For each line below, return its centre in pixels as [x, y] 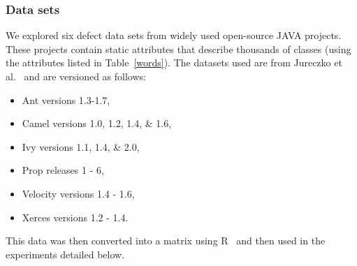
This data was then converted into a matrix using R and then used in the [166, 241]
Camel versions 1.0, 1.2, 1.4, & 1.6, [97, 123]
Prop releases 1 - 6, [63, 170]
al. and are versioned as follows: [76, 76]
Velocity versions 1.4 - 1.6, [78, 193]
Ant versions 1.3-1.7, [66, 99]
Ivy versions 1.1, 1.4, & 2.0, [81, 146]
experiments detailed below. [65, 254]
